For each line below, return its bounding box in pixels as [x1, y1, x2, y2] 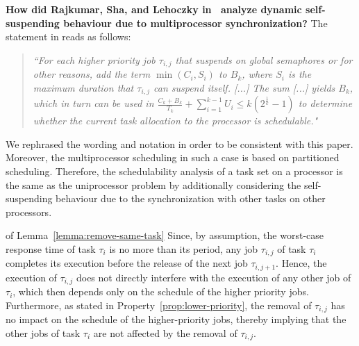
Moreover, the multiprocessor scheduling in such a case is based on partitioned [6, 150, 340, 165]
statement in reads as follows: [6, 29, 131, 44]
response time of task [6, 242, 96, 256]
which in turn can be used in [33, 96, 154, 110]
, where [242, 67, 273, 81]
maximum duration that [33, 80, 134, 94]
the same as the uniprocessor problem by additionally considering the [6, 177, 301, 192]
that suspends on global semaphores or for [175, 52, 353, 67]
